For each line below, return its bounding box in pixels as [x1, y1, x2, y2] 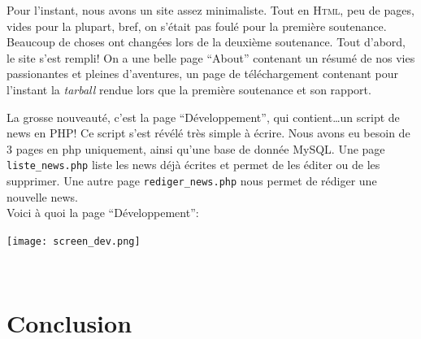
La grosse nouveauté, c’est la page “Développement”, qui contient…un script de [7, 108, 400, 125]
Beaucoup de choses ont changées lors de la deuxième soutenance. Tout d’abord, [7, 33, 406, 50]
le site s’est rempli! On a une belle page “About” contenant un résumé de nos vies [7, 49, 415, 66]
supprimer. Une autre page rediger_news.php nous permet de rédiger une [7, 172, 377, 189]
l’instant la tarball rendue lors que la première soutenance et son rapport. [7, 80, 371, 98]
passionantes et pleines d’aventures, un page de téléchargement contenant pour [7, 65, 398, 82]
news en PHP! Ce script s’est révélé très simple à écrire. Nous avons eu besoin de [7, 124, 410, 141]
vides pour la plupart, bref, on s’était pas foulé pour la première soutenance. [7, 17, 387, 34]
